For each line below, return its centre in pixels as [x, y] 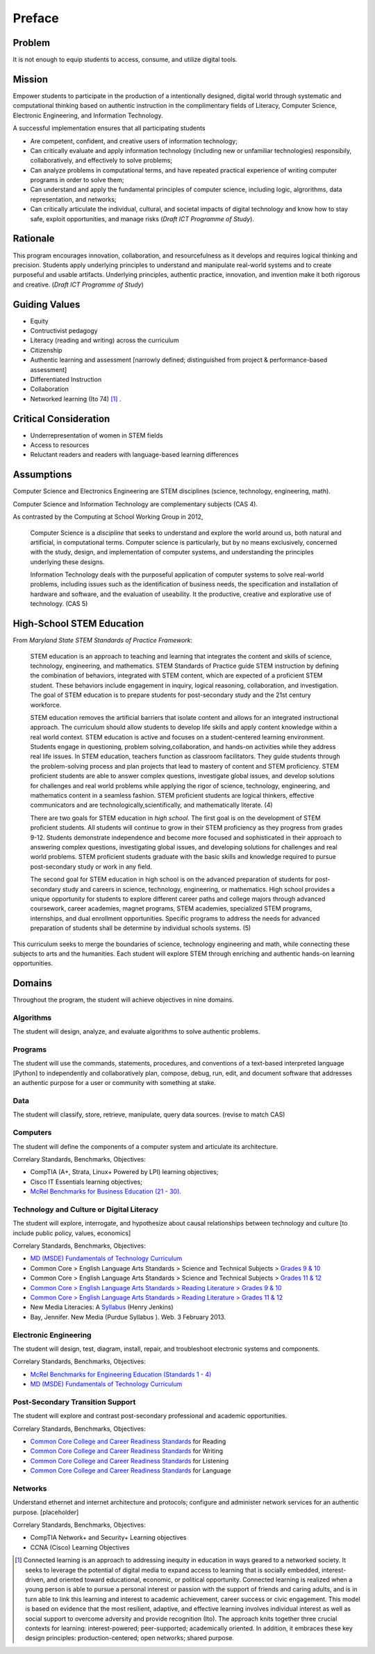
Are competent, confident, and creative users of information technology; [134, 141]
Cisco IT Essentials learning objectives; [86, 1182]
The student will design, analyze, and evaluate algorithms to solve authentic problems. [136, 1031]
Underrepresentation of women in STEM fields [97, 435]
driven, [35, 1580]
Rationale [34, 239]
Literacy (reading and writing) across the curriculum [105, 340]
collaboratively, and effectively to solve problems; [101, 161]
